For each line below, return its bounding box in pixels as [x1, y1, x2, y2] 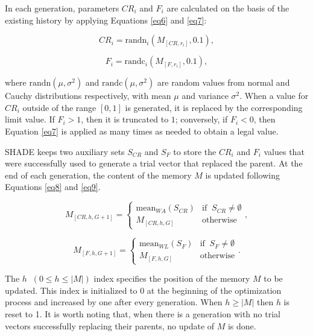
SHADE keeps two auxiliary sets [5, 145, 125, 157]
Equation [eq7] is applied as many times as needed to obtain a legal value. [5, 124, 279, 137]
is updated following [205, 168, 280, 181]
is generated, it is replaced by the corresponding [125, 101, 303, 113]
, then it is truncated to [81, 113, 169, 125]
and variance [182, 89, 229, 102]
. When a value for [239, 89, 309, 102]
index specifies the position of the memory [93, 272, 250, 285]
